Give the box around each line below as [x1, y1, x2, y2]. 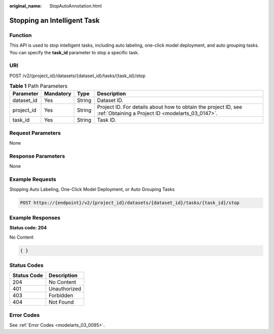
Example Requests [9, 176, 56, 183]
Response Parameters [9, 152, 65, 159]
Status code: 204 [9, 225, 47, 231]
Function [9, 31, 32, 39]
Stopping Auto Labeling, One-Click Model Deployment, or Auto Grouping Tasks [9, 186, 175, 192]
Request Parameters [9, 129, 61, 137]
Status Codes [9, 261, 44, 269]
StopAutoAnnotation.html [49, 3, 102, 9]
